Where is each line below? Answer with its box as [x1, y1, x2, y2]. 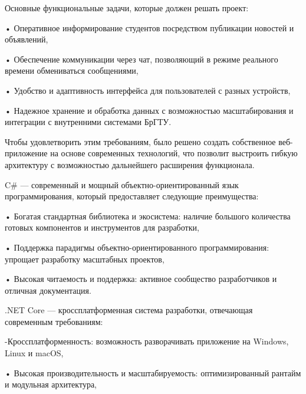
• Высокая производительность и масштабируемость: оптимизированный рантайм [5, 366, 301, 379]
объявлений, [5, 33, 48, 45]
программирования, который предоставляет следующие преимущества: [5, 190, 259, 202]
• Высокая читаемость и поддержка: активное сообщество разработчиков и [5, 272, 277, 285]
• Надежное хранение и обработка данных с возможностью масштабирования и [5, 104, 294, 116]
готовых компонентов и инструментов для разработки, [5, 221, 199, 234]
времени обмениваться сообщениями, [5, 64, 139, 77]
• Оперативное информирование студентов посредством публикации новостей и [5, 21, 294, 34]
